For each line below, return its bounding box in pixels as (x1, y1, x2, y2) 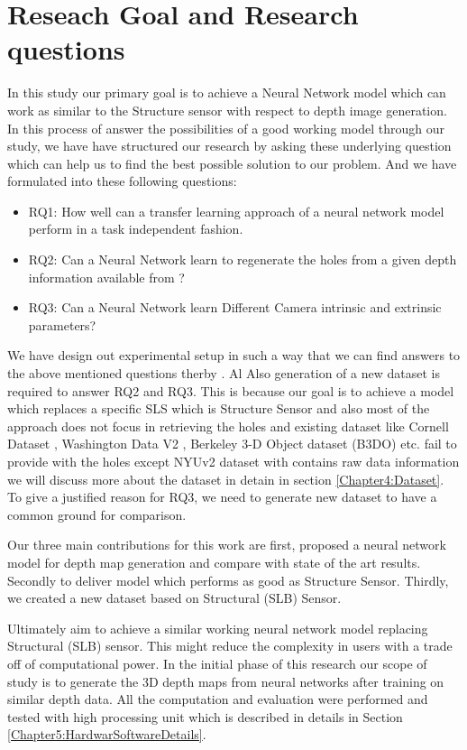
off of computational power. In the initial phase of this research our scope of (7, 653, 427, 672)
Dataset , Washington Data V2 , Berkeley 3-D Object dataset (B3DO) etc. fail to (7, 434, 457, 453)
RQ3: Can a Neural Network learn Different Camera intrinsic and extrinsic (28, 298, 442, 317)
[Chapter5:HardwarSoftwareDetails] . (7, 725, 206, 744)
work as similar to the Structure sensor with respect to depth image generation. (7, 100, 447, 119)
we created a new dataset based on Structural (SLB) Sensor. (7, 588, 342, 607)
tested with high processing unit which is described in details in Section (7, 707, 403, 726)
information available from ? (28, 267, 185, 286)
